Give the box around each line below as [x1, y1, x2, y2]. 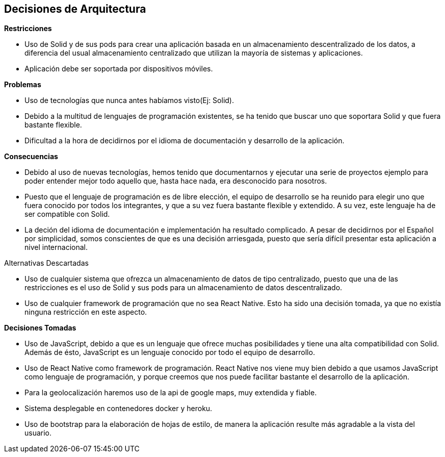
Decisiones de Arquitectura [4, 3, 146, 15]
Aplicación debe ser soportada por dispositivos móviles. [24, 64, 213, 73]
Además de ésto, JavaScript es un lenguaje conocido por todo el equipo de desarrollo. [24, 348, 315, 357]
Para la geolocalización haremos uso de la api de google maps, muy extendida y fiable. [24, 388, 317, 397]
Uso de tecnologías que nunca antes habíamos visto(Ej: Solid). [24, 96, 234, 105]
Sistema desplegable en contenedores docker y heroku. [24, 404, 213, 413]
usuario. [24, 428, 52, 438]
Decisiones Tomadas [4, 323, 76, 333]
